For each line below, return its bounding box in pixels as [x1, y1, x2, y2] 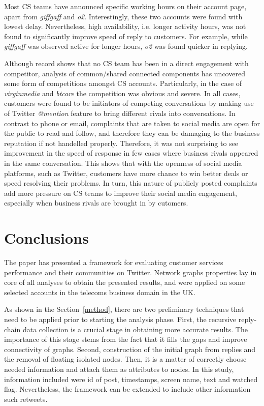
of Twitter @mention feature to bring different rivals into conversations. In [4, 107, 236, 118]
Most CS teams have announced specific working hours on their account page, [4, 1, 247, 11]
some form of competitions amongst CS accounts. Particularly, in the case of [4, 78, 242, 89]
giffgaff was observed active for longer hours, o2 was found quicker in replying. [4, 41, 248, 51]
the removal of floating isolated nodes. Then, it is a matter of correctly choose [4, 354, 247, 364]
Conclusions [4, 227, 89, 248]
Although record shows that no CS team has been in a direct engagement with [4, 57, 249, 68]
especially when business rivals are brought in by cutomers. [4, 197, 188, 208]
